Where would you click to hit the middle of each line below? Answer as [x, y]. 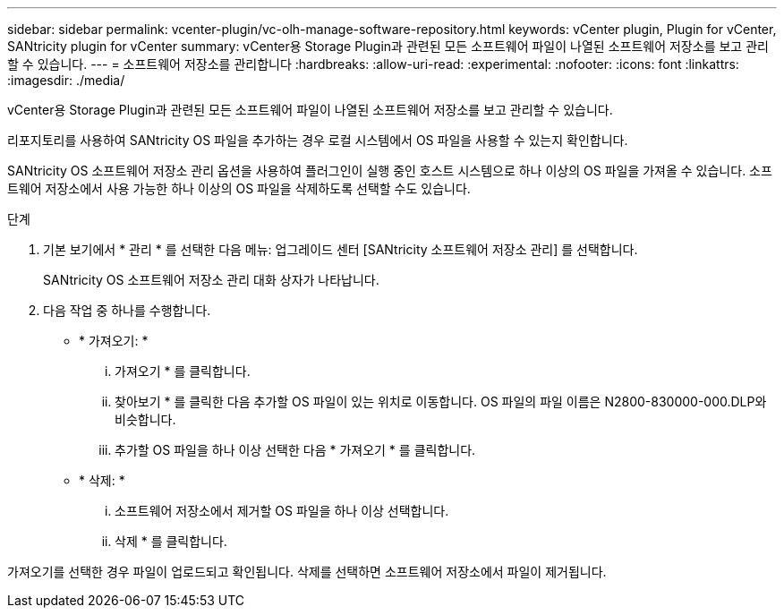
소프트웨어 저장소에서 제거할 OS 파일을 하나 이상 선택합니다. [282, 511]
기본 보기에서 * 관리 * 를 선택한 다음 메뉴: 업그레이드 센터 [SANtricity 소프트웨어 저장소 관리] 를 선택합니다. [341, 249]
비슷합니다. [145, 419]
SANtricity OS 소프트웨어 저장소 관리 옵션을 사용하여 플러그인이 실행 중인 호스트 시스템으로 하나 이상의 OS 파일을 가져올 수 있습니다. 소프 [390, 171]
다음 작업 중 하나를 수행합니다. [127, 310]
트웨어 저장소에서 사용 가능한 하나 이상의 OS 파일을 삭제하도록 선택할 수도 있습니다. [239, 188]
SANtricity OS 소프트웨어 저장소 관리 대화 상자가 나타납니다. [211, 280]
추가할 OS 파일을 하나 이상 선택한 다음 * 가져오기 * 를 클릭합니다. [295, 450]
